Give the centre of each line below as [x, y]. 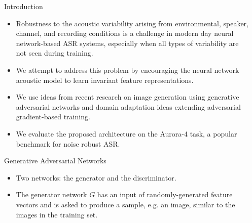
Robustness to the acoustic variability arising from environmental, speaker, [132, 23]
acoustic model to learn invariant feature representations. [105, 80]
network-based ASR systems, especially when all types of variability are [127, 43]
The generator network [51, 194]
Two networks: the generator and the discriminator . [96, 177]
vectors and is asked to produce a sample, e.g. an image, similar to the [125, 204]
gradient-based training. [53, 117]
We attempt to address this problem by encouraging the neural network [128, 70]
